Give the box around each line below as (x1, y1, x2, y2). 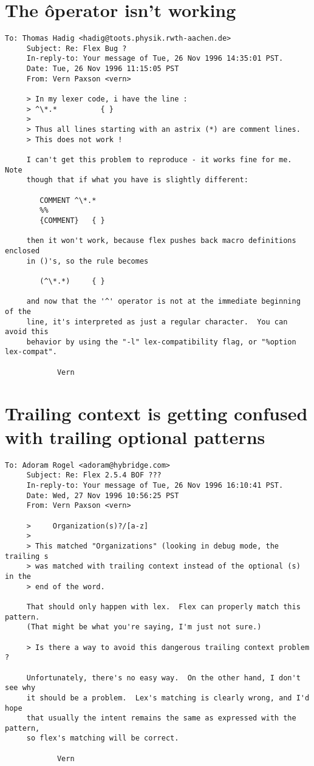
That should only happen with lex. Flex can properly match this (26, 602, 301, 611)
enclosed (5, 246, 40, 255)
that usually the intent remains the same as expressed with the (26, 714, 296, 723)
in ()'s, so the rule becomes (26, 256, 149, 265)
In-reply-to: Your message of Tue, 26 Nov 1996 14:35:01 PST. (26, 54, 284, 63)
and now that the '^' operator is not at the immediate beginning (26, 297, 301, 306)
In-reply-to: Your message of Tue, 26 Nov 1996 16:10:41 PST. (26, 481, 284, 490)
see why (5, 683, 36, 692)
